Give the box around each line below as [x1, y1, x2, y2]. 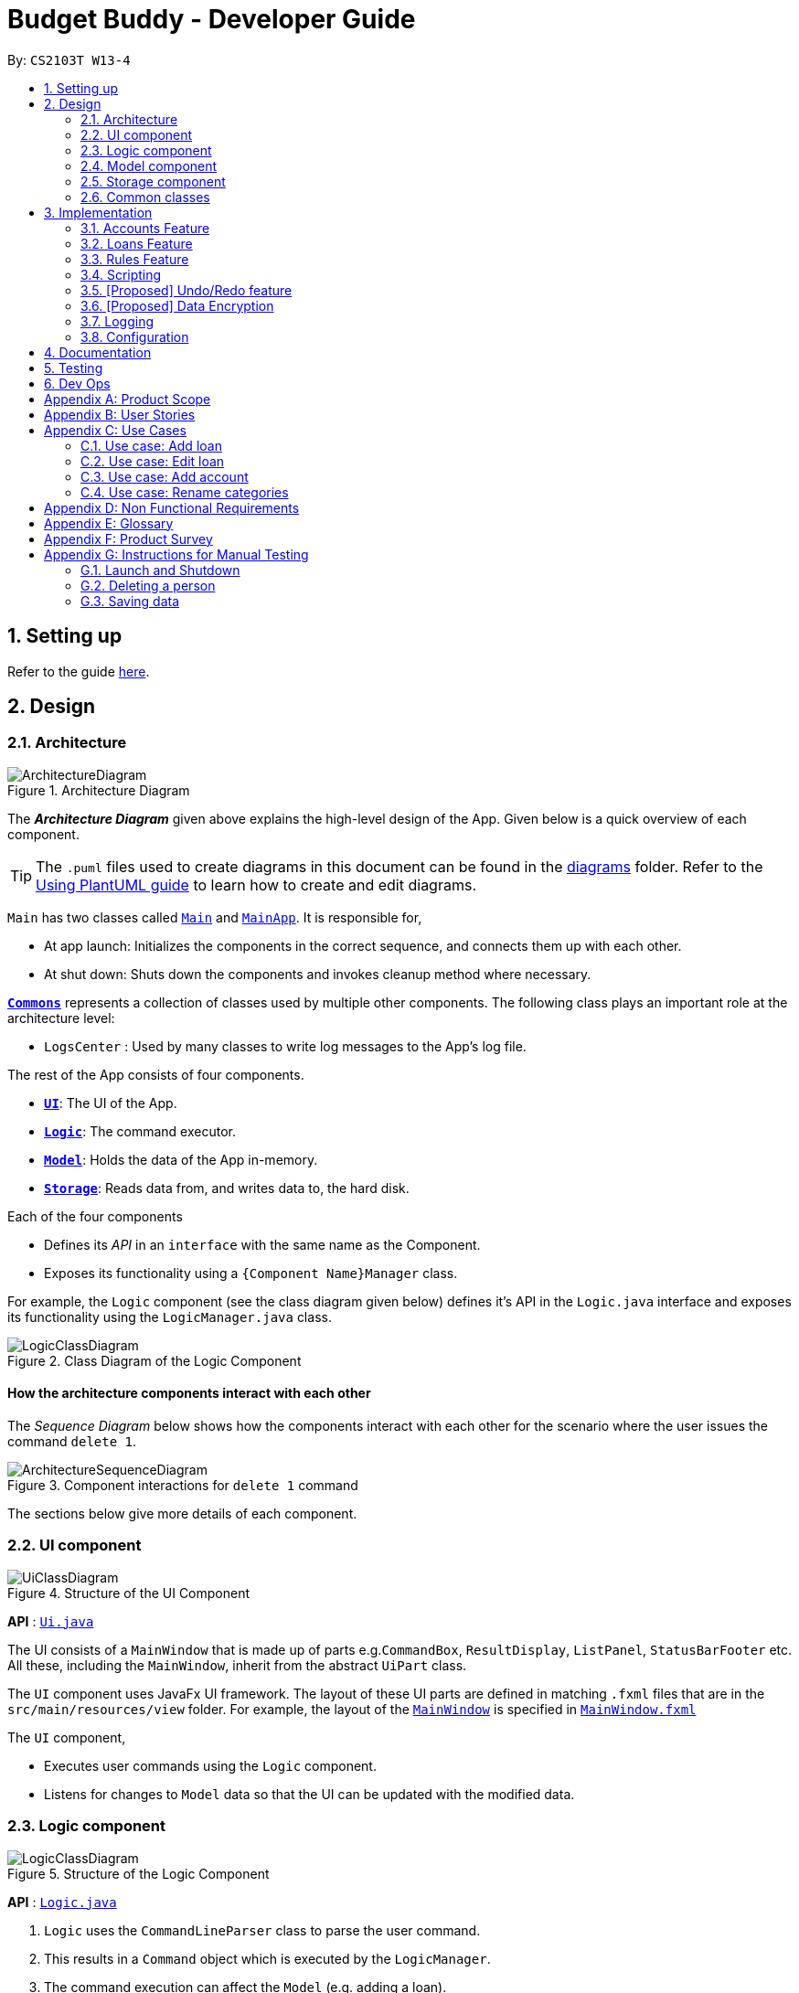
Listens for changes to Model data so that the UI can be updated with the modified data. [44, 1785, 575, 1802]
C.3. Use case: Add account [80, 468, 249, 485]
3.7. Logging [80, 313, 154, 329]
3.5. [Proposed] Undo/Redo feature [80, 282, 293, 298]
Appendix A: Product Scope [44, 390, 211, 407]
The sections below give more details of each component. [7, 1506, 357, 1522]
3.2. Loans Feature [80, 235, 193, 251]
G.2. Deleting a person [80, 577, 216, 593]
